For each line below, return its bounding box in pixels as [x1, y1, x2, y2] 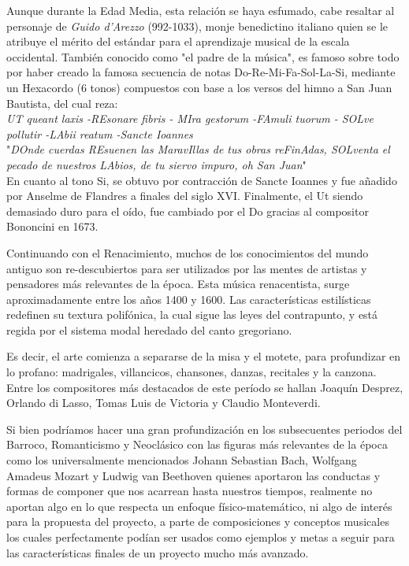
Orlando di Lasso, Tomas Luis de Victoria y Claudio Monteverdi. [6, 394, 321, 411]
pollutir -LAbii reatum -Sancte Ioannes [6, 125, 193, 142]
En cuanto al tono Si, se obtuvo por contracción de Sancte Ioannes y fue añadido [6, 172, 397, 188]
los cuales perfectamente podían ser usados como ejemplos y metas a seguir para [6, 529, 395, 545]
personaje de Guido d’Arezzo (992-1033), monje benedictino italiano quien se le [6, 17, 389, 34]
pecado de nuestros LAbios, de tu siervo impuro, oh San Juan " [6, 156, 307, 172]
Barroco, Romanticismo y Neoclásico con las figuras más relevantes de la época [6, 436, 388, 453]
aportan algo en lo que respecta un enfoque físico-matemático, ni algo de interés [6, 498, 392, 514]
